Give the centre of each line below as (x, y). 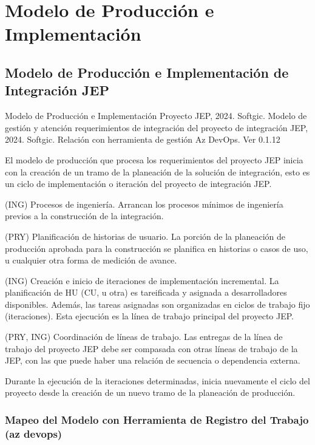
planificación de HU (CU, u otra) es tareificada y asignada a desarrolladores (146, 292)
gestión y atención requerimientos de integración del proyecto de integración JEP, (157, 127)
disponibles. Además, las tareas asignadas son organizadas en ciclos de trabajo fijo (157, 304)
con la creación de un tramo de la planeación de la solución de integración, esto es (157, 172)
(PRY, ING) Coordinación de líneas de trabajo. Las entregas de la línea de (144, 337)
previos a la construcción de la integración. (84, 216)
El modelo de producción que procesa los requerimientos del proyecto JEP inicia (154, 159)
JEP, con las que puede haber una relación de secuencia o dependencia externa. (153, 360)
